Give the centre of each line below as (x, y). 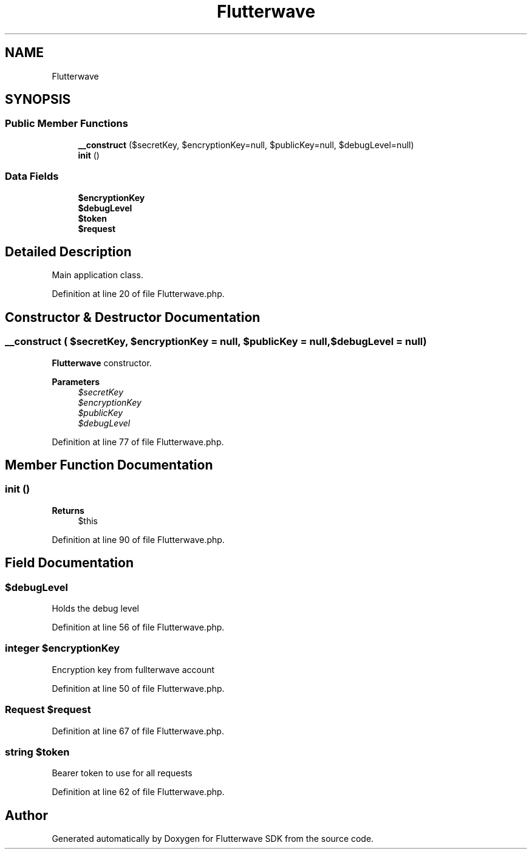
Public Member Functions (66, 124)
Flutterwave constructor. (102, 363)
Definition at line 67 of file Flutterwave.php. (138, 731)
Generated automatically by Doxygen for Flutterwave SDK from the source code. (213, 839)
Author (26, 815)
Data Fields (32, 176)
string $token (37, 752)
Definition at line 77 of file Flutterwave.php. (138, 442)
